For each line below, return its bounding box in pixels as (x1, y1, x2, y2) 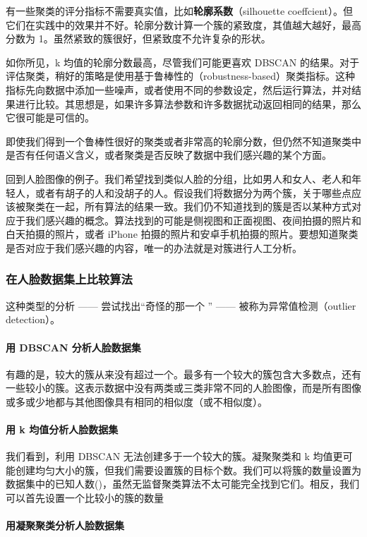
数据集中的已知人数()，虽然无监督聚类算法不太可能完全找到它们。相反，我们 (6, 476, 359, 491)
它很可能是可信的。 (6, 110, 95, 125)
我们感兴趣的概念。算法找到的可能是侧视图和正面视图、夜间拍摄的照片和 (25, 212, 361, 227)
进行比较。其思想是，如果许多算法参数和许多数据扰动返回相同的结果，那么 (15, 96, 361, 111)
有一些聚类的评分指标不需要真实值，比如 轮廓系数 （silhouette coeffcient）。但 (6, 4, 354, 18)
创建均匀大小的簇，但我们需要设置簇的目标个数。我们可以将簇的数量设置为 (15, 462, 361, 477)
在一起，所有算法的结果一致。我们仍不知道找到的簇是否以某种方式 (44, 199, 351, 214)
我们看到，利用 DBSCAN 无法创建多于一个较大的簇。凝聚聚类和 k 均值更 (6, 449, 343, 464)
